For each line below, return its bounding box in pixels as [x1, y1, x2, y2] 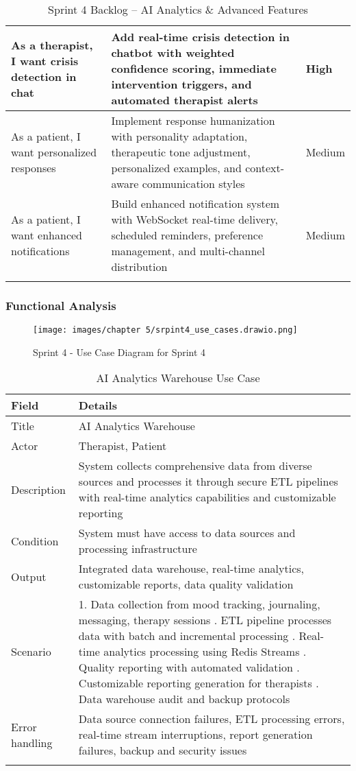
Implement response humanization [111, 112, 275, 128]
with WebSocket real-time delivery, [111, 211, 279, 227]
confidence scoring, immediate [111, 60, 277, 76]
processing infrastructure [78, 541, 197, 557]
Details [78, 397, 117, 414]
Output [11, 568, 47, 584]
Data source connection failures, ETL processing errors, [78, 711, 345, 727]
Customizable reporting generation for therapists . [78, 675, 319, 691]
